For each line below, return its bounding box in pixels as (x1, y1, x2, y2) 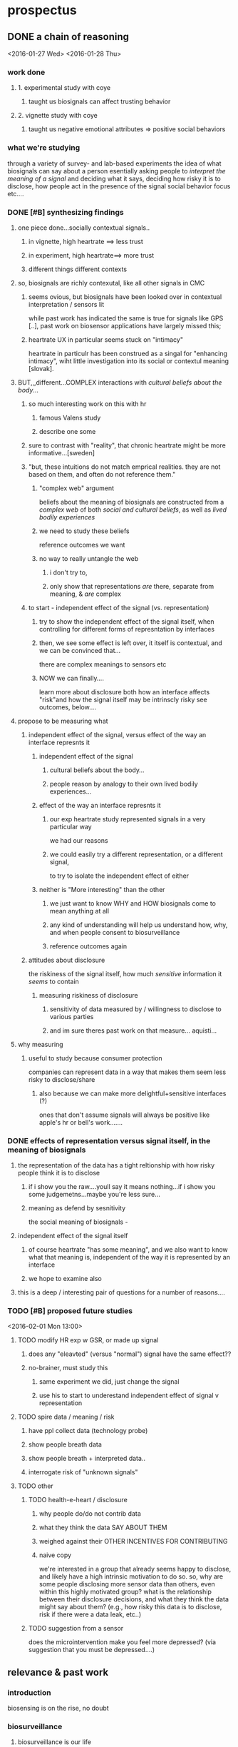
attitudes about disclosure (28, 956, 105, 964)
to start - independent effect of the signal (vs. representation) (28, 603, 209, 612)
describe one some (38, 427, 96, 435)
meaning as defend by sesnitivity (28, 1204, 126, 1212)
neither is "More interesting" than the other (38, 885, 165, 893)
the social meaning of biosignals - (28, 1217, 128, 1226)
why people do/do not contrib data (38, 1509, 141, 1518)
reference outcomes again (49, 941, 128, 951)
